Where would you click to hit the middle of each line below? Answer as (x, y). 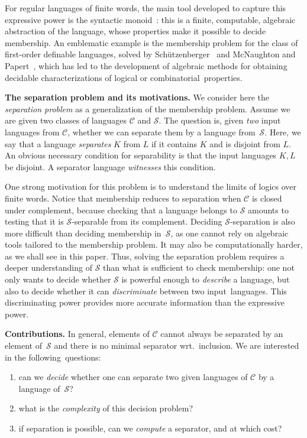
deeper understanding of (49, 267)
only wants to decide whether (58, 279)
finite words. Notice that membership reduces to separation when (123, 198)
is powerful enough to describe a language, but (206, 279)
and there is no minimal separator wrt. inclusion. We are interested (177, 345)
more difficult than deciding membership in (83, 233)
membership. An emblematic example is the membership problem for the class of (151, 42)
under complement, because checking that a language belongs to (121, 210)
